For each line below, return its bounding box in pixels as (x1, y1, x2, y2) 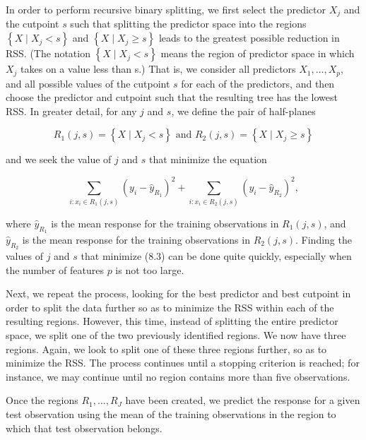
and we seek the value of (6, 152, 112, 167)
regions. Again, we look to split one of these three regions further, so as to (6, 341, 327, 356)
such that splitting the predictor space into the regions (70, 16, 307, 31)
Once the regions (6, 393, 78, 408)
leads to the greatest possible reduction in (158, 30, 340, 45)
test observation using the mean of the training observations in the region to (6, 407, 336, 422)
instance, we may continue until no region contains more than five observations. (6, 369, 350, 383)
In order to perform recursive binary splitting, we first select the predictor (6, 2, 326, 16)
